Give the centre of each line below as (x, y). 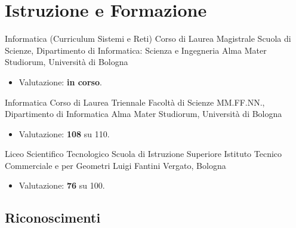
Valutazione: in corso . (60, 81)
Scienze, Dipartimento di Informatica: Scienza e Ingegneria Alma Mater (136, 50)
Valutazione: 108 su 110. (64, 133)
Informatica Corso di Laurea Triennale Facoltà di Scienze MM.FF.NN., (135, 102)
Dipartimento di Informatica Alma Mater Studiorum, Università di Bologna (144, 114)
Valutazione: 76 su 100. (62, 185)
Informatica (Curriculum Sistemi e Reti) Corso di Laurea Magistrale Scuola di (148, 38)
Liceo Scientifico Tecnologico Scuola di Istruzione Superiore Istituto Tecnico (144, 154)
